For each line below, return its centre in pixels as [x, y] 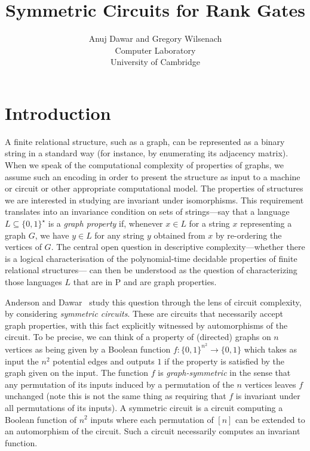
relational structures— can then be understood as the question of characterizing [151, 270]
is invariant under [268, 396]
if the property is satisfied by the [225, 361]
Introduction [58, 112]
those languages [33, 281]
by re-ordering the [248, 235]
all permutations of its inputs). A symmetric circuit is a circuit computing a [144, 407]
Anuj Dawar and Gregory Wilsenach [155, 38]
